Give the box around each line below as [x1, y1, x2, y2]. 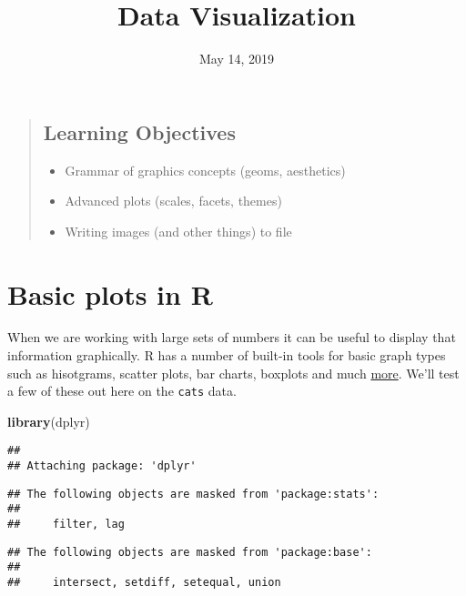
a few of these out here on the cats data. [7, 381, 237, 400]
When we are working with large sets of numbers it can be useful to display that [7, 328, 456, 347]
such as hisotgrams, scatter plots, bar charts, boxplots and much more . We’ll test [7, 363, 460, 382]
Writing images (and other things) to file [65, 221, 292, 240]
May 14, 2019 [198, 49, 275, 68]
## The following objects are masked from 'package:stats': [7, 487, 380, 500]
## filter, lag [7, 518, 125, 531]
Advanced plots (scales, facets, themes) [65, 191, 282, 210]
